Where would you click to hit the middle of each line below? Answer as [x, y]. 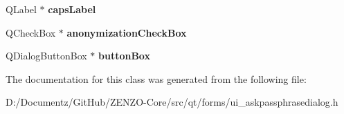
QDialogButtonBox [46, 56]
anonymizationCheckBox [127, 32]
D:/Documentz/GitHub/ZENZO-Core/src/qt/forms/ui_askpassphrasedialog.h [172, 102]
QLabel [21, 9]
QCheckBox [31, 32]
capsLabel [72, 9]
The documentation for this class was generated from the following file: [156, 78]
